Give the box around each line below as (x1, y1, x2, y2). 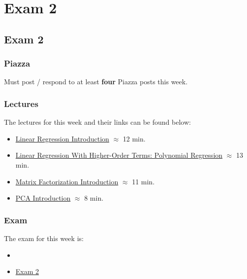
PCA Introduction (15, 193, 71, 203)
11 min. (132, 176, 155, 186)
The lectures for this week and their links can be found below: (4, 117, 191, 127)
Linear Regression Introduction (15, 133, 109, 143)
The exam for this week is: (4, 233, 84, 243)
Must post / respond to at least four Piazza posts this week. (4, 76, 188, 87)
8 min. (84, 193, 104, 203)
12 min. (123, 133, 146, 143)
